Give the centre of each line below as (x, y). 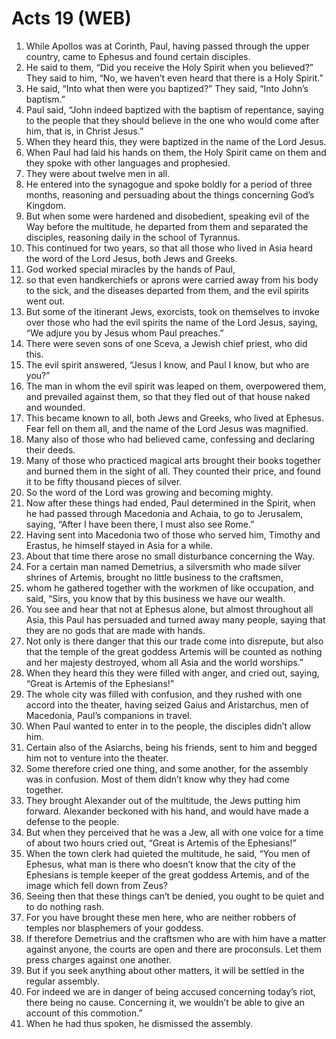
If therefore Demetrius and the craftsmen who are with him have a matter (176, 938)
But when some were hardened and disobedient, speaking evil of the (167, 216)
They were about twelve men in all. (98, 173)
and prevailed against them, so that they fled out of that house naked (168, 396)
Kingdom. (45, 205)
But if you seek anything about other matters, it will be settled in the (165, 970)
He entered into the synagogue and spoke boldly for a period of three (169, 184)
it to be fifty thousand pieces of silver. (104, 481)
